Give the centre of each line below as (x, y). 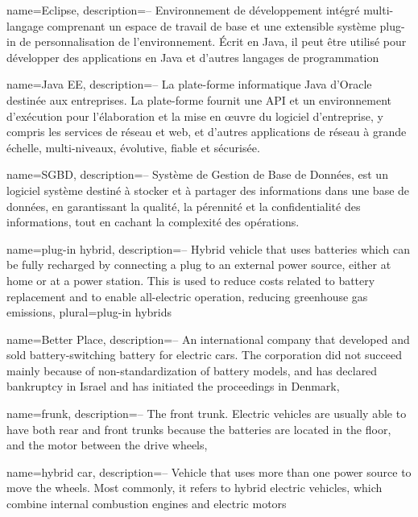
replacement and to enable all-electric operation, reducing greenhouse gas (187, 296)
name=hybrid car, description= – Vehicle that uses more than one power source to (209, 472)
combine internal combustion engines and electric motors (147, 504)
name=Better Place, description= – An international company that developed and (208, 339)
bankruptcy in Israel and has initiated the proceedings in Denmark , (173, 386)
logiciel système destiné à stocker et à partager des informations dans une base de (208, 190)
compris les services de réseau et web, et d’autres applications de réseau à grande (207, 132)
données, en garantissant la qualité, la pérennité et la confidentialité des (184, 206)
